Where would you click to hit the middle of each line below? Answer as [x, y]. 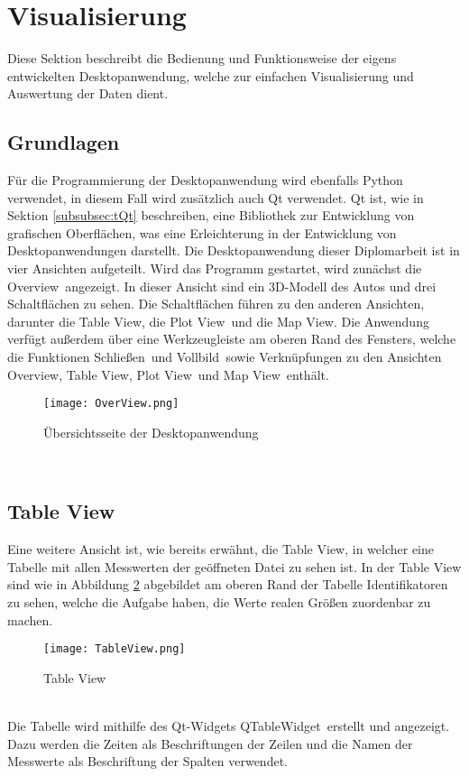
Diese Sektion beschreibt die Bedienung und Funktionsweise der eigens [202, 58]
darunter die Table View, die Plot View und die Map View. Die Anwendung [218, 321]
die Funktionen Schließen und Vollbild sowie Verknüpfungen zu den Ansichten [225, 357]
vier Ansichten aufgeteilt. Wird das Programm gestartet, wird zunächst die [215, 268]
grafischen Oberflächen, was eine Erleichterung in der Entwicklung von [202, 232]
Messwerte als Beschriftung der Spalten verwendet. [147, 761]
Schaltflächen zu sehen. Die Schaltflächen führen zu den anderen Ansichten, [216, 304]
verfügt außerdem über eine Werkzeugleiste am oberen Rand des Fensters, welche [232, 339]
